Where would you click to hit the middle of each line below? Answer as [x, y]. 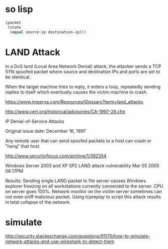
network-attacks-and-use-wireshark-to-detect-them [60, 241]
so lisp [19, 9]
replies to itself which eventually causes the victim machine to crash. [76, 92]
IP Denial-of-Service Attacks [35, 121]
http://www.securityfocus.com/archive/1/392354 [56, 156]
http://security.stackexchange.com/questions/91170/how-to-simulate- [78, 236]
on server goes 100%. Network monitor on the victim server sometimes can [83, 191]
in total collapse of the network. [38, 202]
